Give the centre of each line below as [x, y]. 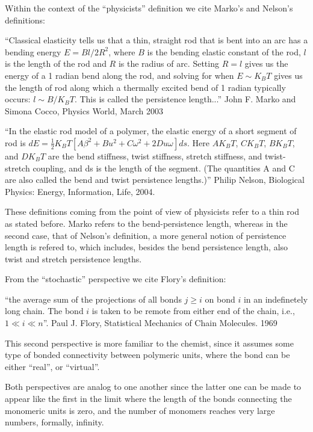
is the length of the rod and [56, 63]
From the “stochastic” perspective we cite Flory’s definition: [116, 279]
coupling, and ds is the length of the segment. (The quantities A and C [164, 168]
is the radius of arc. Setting [169, 63]
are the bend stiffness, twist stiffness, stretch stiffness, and [155, 156]
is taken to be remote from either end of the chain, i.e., [193, 311]
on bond [220, 299]
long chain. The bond [44, 311]
